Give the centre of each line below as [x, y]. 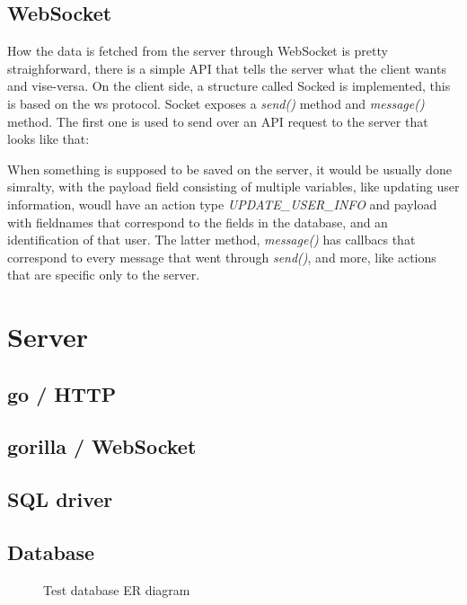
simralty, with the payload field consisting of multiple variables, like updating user [233, 187]
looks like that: [48, 139]
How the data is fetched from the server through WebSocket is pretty [198, 51]
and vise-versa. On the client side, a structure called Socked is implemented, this [229, 86]
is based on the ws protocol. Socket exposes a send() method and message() [216, 103]
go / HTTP [62, 393]
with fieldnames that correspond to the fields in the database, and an [198, 222]
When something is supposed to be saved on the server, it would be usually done [229, 169]
